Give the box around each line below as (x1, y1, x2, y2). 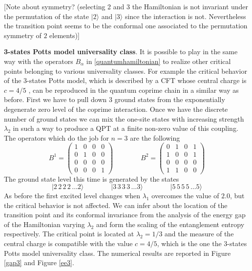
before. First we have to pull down (4, 94, 107, 104)
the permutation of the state (4, 11, 89, 21)
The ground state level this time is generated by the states (4, 173, 179, 184)
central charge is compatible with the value (4, 238, 133, 249)
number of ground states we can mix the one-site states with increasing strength (4, 113, 244, 124)
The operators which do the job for (4, 132, 109, 143)
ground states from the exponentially (114, 94, 225, 104)
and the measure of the (165, 229, 234, 239)
